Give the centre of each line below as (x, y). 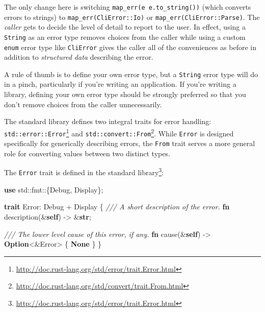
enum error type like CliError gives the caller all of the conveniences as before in (130, 47)
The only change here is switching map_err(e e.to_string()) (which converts (128, 7)
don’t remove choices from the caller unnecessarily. (83, 104)
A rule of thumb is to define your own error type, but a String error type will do (131, 74)
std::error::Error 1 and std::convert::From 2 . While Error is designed (119, 132)
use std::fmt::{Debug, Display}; (54, 189)
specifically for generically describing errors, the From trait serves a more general (130, 143)
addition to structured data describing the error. (79, 57)
